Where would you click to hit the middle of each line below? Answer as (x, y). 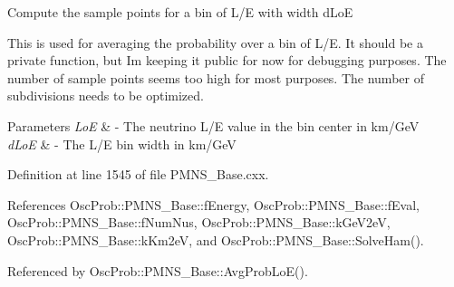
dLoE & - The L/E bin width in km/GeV (122, 143)
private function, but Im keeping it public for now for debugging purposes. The (227, 60)
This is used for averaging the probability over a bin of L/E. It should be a (215, 42)
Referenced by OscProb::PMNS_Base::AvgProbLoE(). (158, 270)
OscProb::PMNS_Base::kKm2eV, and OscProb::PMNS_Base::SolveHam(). (216, 239)
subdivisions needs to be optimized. (106, 96)
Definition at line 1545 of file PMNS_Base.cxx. (138, 174)
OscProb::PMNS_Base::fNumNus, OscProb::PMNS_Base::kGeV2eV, (199, 222)
